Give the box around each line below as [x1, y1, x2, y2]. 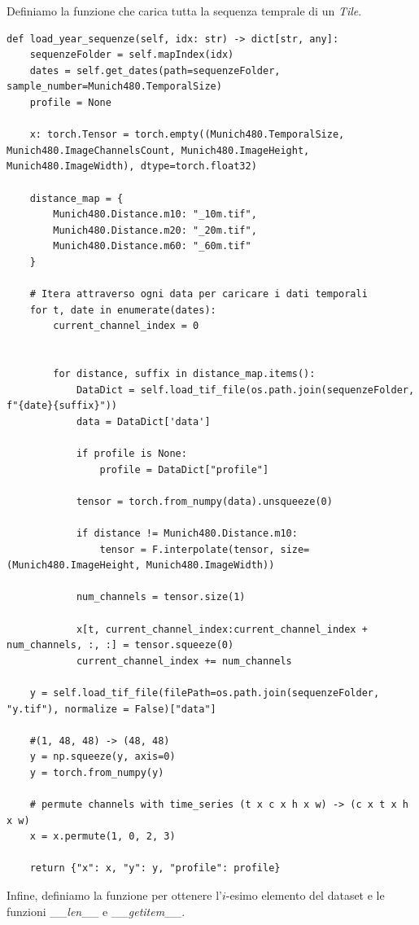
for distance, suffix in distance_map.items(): [53, 368, 316, 380]
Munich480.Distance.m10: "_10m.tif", [53, 208, 257, 221]
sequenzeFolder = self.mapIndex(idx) [29, 49, 234, 61]
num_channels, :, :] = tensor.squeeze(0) [7, 639, 234, 651]
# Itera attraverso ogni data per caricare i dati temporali [29, 288, 368, 300]
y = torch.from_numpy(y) [29, 766, 164, 778]
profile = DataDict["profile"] [99, 463, 269, 476]
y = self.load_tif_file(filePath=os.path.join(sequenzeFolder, [29, 686, 380, 699]
